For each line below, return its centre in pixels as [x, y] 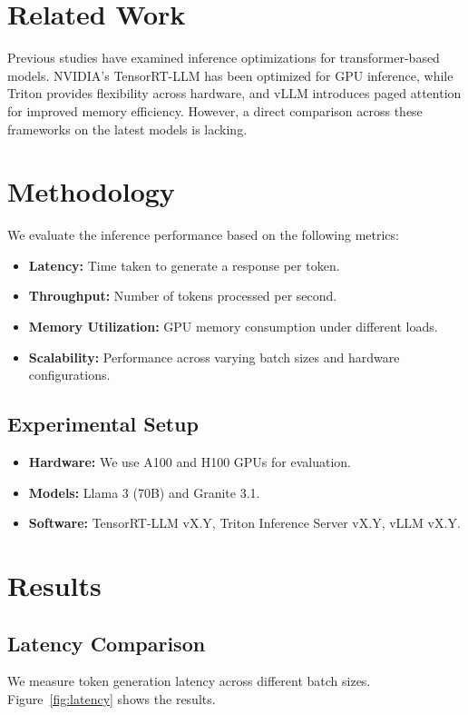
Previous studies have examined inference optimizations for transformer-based [224, 58]
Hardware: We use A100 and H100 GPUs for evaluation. [190, 461]
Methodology [91, 191]
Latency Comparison [107, 643]
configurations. [69, 375]
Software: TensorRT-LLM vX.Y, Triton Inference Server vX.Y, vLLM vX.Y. [244, 523]
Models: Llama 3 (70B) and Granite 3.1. [144, 492]
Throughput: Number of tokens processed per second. [183, 296]
